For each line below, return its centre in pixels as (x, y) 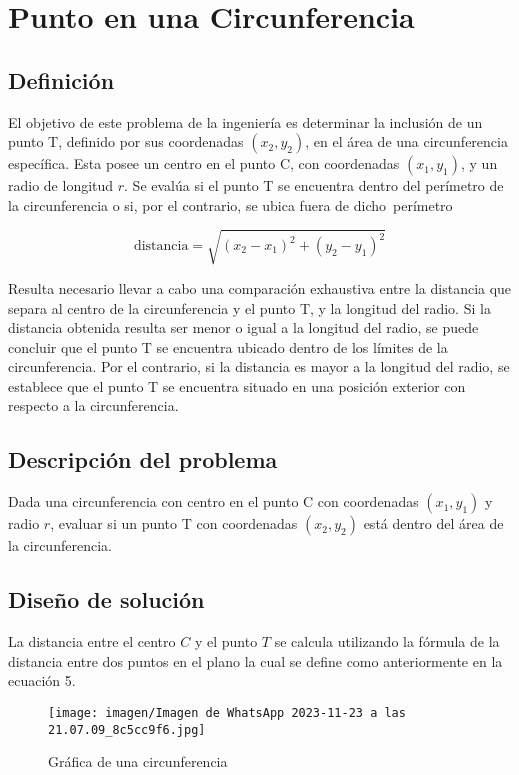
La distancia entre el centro (92, 641)
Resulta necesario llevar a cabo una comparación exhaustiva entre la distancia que (260, 287)
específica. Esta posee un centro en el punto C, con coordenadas (204, 163)
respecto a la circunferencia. (93, 405)
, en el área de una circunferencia (406, 141)
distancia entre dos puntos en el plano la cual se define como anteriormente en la (255, 660)
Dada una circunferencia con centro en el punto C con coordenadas (213, 501)
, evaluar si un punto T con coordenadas (174, 523)
